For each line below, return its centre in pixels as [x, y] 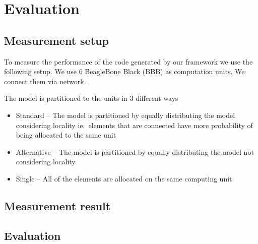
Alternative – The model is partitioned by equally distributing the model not [135, 151]
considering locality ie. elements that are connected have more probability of [134, 125]
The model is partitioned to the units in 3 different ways [91, 98]
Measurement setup [56, 40]
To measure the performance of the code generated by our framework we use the [128, 61]
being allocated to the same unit [66, 135]
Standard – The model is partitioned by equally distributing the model [125, 115]
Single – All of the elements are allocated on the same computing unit [124, 178]
